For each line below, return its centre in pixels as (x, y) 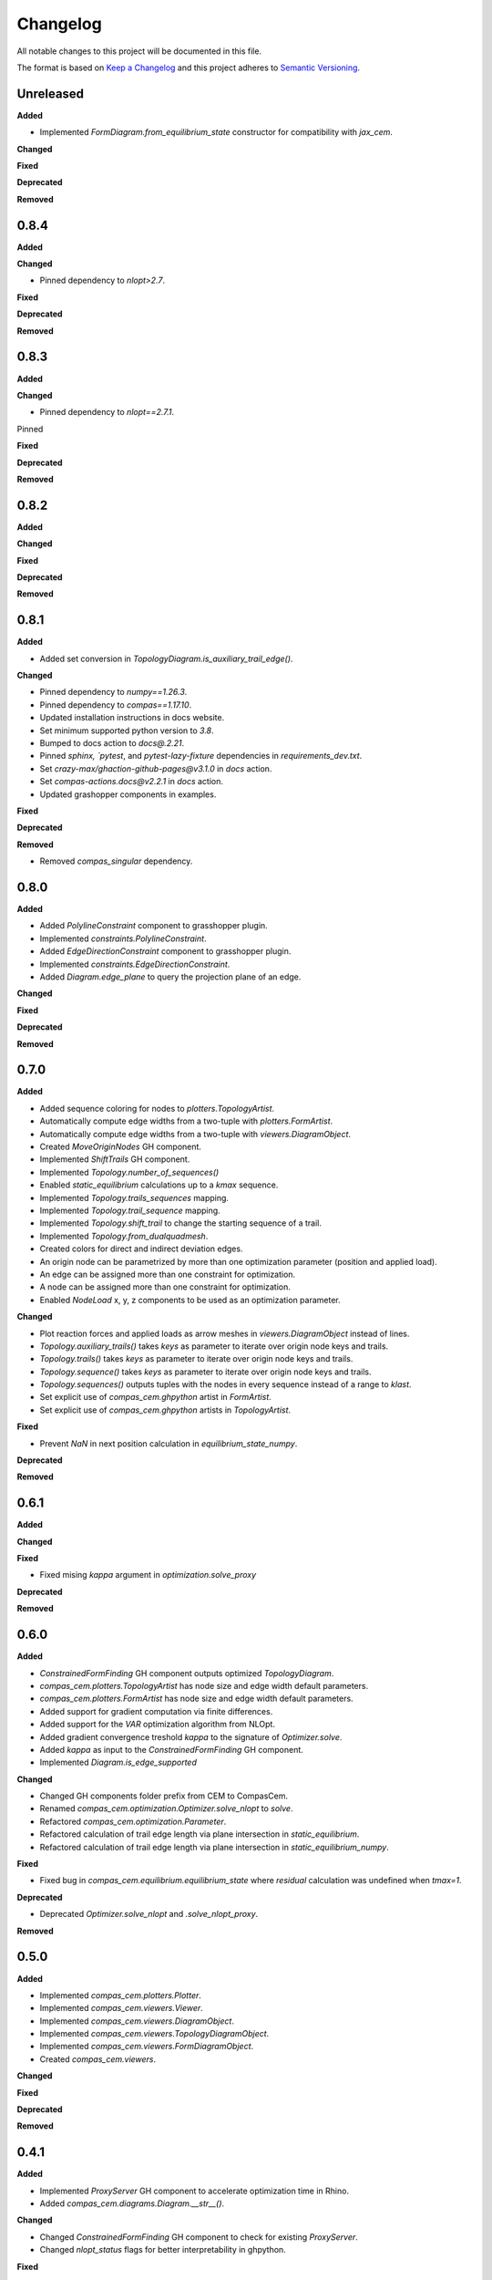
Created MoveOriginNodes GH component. (121, 1147)
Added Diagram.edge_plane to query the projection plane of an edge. (170, 977)
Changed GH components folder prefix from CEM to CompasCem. (164, 1796)
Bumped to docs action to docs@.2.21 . (112, 743)
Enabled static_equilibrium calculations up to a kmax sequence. (159, 1185)
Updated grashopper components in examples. (128, 794)
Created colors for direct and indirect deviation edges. (141, 1249)
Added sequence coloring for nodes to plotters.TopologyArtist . (157, 1108)
